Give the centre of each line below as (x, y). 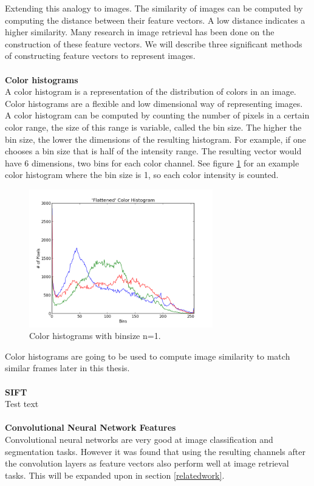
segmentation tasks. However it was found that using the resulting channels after (155, 451)
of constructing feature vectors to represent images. (100, 56)
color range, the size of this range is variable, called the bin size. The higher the (153, 127)
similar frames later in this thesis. (67, 368)
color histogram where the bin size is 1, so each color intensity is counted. (142, 175)
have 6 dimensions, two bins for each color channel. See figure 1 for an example (152, 163)
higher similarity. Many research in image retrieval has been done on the (140, 32)
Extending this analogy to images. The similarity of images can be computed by (154, 8)
